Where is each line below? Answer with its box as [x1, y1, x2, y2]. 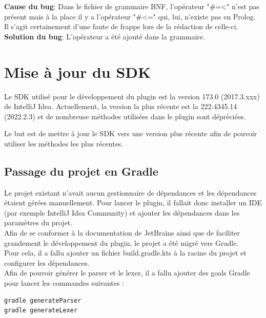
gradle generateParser [4, 296, 81, 304]
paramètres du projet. [4, 217, 73, 228]
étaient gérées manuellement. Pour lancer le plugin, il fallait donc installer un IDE [4, 197, 262, 208]
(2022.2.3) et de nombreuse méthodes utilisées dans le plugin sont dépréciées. [4, 111, 246, 121]
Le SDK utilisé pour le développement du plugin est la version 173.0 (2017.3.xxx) [4, 91, 260, 101]
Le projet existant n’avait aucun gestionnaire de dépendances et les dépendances [4, 187, 257, 198]
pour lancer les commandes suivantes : [4, 278, 125, 288]
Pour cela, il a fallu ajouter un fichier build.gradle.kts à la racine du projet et [4, 247, 247, 258]
